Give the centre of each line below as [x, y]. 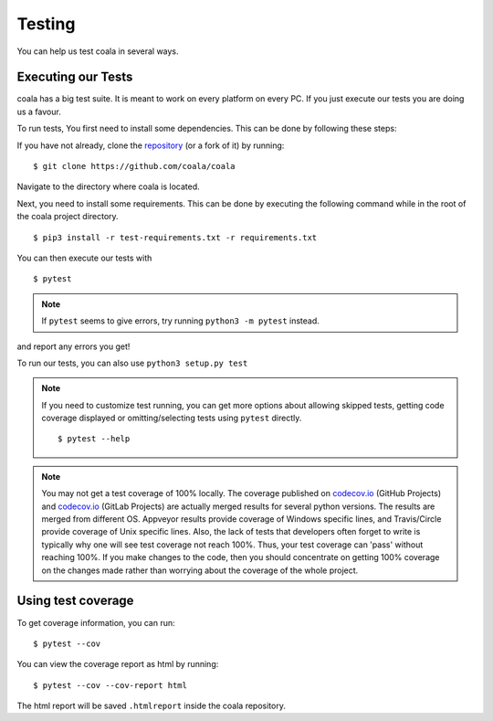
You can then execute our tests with [84, 258]
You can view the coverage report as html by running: [118, 664]
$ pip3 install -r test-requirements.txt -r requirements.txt [175, 237]
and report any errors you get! [73, 346]
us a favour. [39, 111]
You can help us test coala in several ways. [98, 51]
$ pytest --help [94, 439]
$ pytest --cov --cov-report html [110, 685]
